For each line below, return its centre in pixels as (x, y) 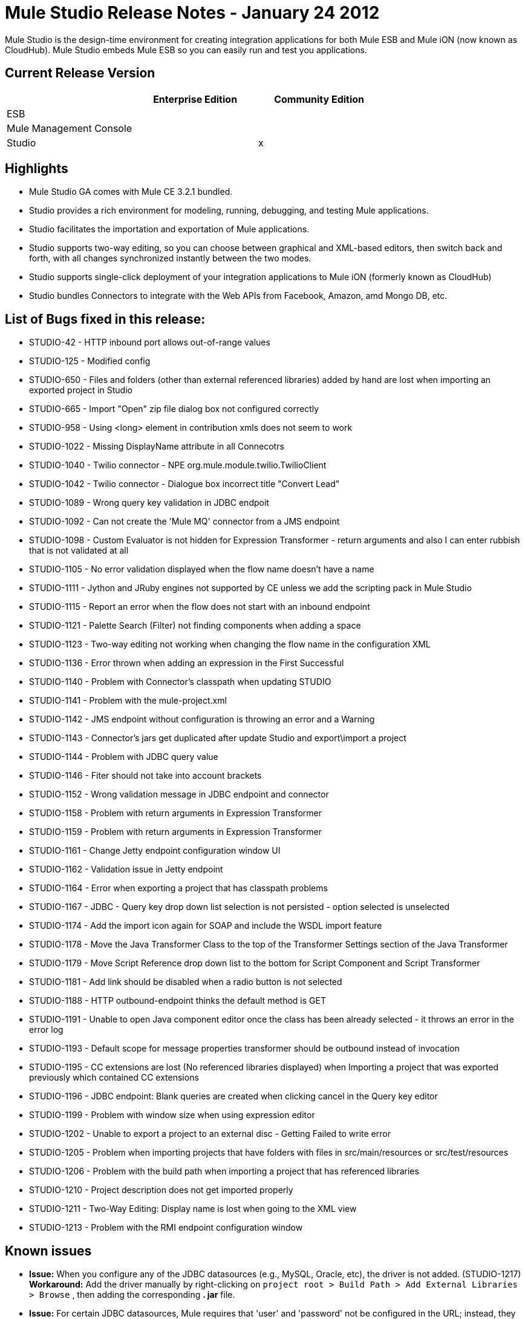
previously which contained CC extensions (114, 1078)
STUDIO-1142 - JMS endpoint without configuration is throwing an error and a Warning (202, 719)
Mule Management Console (70, 128)
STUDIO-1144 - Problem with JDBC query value (124, 757)
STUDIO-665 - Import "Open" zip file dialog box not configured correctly (174, 409)
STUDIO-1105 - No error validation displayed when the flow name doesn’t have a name (202, 569)
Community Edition (319, 99)
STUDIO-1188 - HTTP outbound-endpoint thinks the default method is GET (178, 1001)
